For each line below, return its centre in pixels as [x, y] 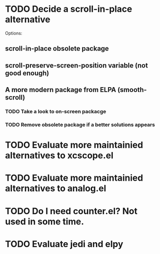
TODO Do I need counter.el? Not [71, 211]
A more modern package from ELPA [61, 90]
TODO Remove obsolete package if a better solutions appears [80, 125]
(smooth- [132, 90]
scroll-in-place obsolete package [57, 48]
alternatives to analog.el [56, 189]
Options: [14, 33]
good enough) [27, 73]
